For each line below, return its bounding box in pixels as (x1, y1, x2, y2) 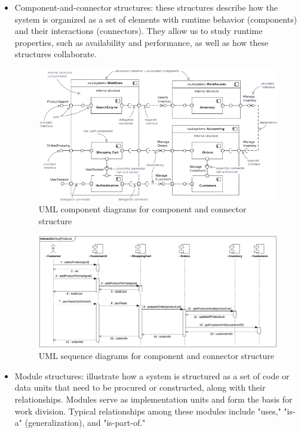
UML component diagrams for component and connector (38, 203, 247, 215)
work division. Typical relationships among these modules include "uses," (14, 404, 281, 417)
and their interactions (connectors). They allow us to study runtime (14, 24, 263, 37)
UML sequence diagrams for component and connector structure (38, 350, 274, 362)
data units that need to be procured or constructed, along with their (14, 381, 266, 394)
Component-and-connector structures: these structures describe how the (14, 1, 278, 13)
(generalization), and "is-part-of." (24, 416, 146, 429)
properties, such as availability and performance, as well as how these (14, 36, 269, 48)
